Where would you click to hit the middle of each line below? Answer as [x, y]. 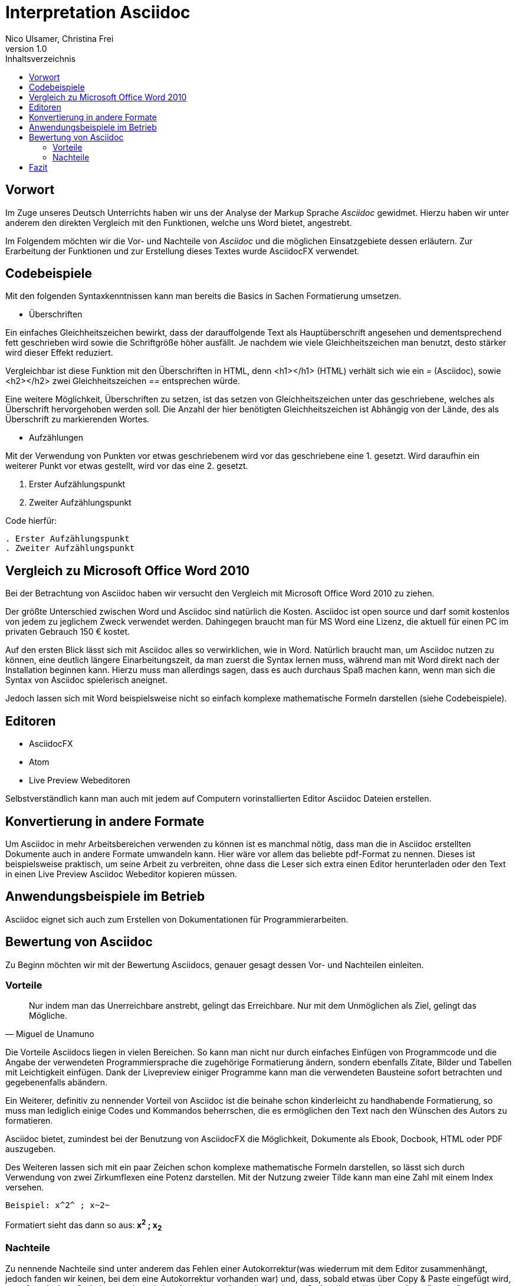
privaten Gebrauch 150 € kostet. [68, 632]
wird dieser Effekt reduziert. [59, 353]
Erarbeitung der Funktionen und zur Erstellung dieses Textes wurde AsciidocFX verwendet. [183, 251]
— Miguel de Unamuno [50, 1034]
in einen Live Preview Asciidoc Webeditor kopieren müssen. [121, 874]
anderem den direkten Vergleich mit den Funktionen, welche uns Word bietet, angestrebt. [179, 222]
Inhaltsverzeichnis [41, 58]
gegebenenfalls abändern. [57, 1082]
